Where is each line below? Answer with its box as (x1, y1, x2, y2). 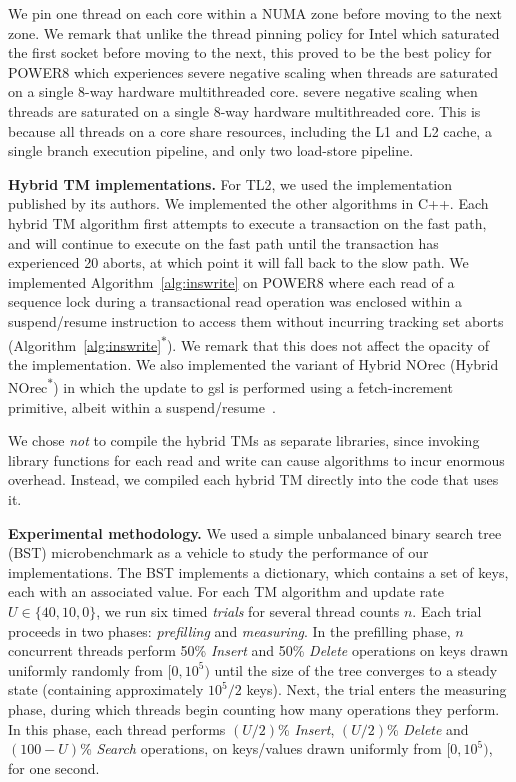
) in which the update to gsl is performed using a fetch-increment (53, 377, 453, 397)
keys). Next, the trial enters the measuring (246, 679, 507, 700)
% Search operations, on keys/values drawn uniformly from (80, 738, 442, 759)
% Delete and (386, 718, 469, 739)
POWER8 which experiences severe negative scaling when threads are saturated (8, 61, 498, 82)
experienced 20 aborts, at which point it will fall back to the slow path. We (8, 252, 469, 273)
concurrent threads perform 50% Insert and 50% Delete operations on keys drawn (8, 640, 509, 661)
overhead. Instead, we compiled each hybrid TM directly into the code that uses (8, 469, 499, 490)
